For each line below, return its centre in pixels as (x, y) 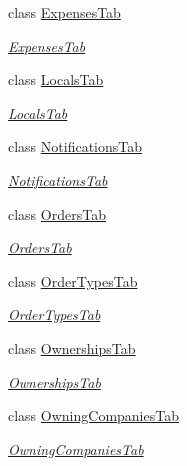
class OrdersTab (57, 213)
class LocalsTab (56, 79)
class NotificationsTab (75, 146)
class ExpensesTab (64, 12)
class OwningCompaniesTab (93, 415)
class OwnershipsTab (72, 347)
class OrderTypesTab (73, 280)
